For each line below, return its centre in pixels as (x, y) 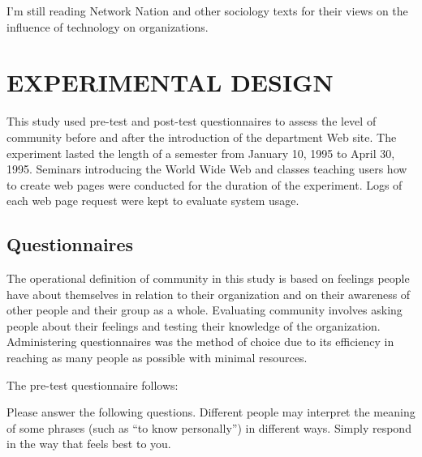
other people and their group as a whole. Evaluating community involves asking (205, 310)
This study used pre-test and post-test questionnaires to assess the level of (192, 121)
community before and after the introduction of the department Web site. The (202, 137)
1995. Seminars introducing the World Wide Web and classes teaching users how (207, 169)
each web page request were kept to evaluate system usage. (153, 201)
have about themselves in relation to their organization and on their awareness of (209, 294)
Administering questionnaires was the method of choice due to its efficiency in (200, 342)
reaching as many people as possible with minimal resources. (157, 358)
